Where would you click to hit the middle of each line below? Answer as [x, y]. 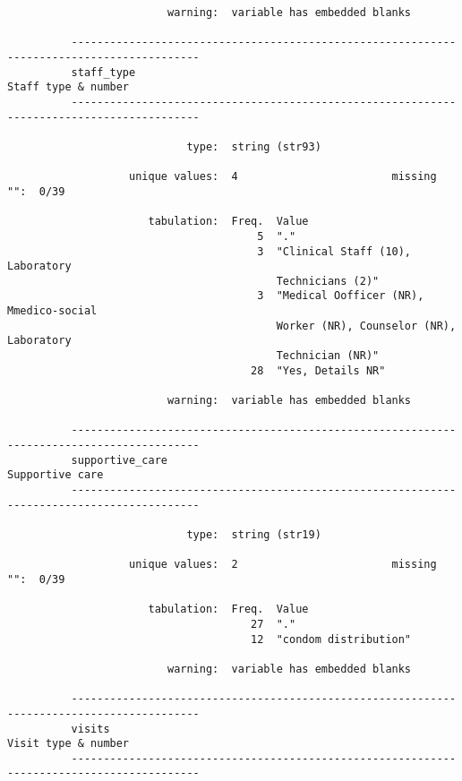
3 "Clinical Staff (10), [334, 251]
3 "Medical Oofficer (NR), [341, 296]
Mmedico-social [52, 311]
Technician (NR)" [328, 356]
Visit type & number [68, 744]
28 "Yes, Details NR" [318, 370]
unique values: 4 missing [283, 177]
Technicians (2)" [328, 281]
